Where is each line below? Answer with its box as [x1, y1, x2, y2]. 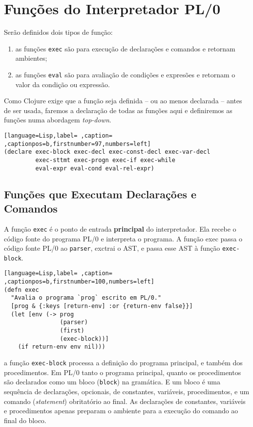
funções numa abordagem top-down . [4, 115, 111, 125]
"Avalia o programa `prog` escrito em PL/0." [11, 294, 162, 302]
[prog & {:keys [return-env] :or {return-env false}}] [11, 303, 193, 310]
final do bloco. [4, 415, 46, 425]
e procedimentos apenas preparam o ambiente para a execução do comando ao [4, 405, 238, 416]
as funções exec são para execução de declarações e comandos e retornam [15, 43, 235, 53]
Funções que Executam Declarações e [4, 186, 197, 201]
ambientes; [15, 53, 47, 63]
